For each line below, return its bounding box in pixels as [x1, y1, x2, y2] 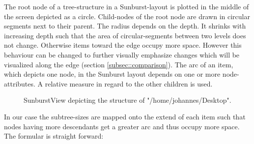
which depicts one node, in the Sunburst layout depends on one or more [4, 69, 221, 79]
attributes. [4, 78, 35, 88]
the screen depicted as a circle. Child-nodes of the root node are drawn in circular [4, 11, 250, 21]
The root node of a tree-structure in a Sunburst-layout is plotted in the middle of [4, 1, 249, 11]
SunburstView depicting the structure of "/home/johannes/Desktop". [24, 95, 231, 105]
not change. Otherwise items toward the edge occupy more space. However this [4, 40, 242, 50]
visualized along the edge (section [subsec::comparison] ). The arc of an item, [4, 59, 233, 69]
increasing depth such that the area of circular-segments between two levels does [4, 30, 246, 40]
